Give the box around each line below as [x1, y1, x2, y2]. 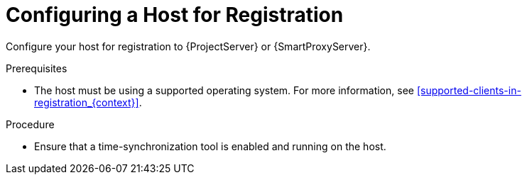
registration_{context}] [34, 96, 139, 108]
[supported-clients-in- [416, 84, 521, 96]
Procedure [6, 118, 55, 130]
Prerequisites [6, 62, 67, 74]
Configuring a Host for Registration [6, 3, 344, 27]
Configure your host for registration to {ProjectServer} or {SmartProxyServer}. [6, 40, 371, 52]
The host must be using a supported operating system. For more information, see [34, 84, 414, 96]
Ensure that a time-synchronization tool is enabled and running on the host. [34, 140, 386, 152]
